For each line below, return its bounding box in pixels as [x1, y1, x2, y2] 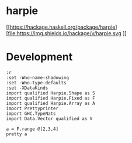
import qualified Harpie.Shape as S [6, 90, 95, 96]
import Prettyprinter [6, 105, 59, 111]
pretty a [6, 131, 27, 137]
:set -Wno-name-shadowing [6, 74, 69, 80]
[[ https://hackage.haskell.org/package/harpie [6, 23, 116, 30]
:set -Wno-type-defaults [6, 80, 67, 86]
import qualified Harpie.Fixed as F [6, 95, 95, 101]
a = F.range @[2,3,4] [6, 126, 59, 132]
